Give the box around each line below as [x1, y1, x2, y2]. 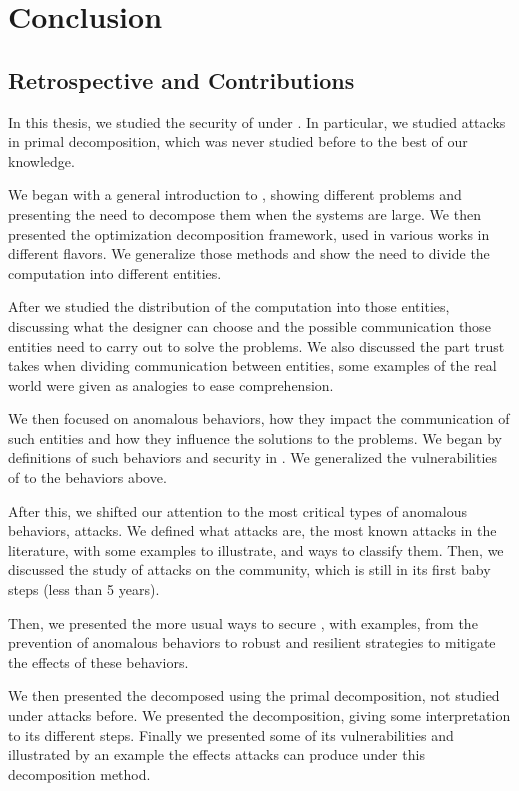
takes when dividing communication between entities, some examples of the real [8, 355, 497, 376]
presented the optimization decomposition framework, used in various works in [8, 223, 490, 244]
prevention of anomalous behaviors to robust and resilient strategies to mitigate [8, 632, 496, 653]
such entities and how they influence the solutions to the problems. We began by [8, 427, 502, 448]
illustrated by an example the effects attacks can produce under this [8, 744, 425, 765]
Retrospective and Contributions [8, 64, 355, 95]
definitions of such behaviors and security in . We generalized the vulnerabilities [8, 447, 498, 468]
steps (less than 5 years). [8, 579, 160, 600]
